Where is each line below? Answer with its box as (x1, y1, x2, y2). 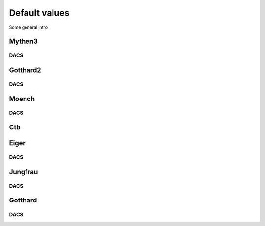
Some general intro (9, 25, 48, 30)
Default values (9, 7, 70, 18)
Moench (9, 95, 35, 103)
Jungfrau (9, 167, 38, 176)
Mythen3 (9, 37, 38, 46)
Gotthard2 (9, 66, 41, 74)
